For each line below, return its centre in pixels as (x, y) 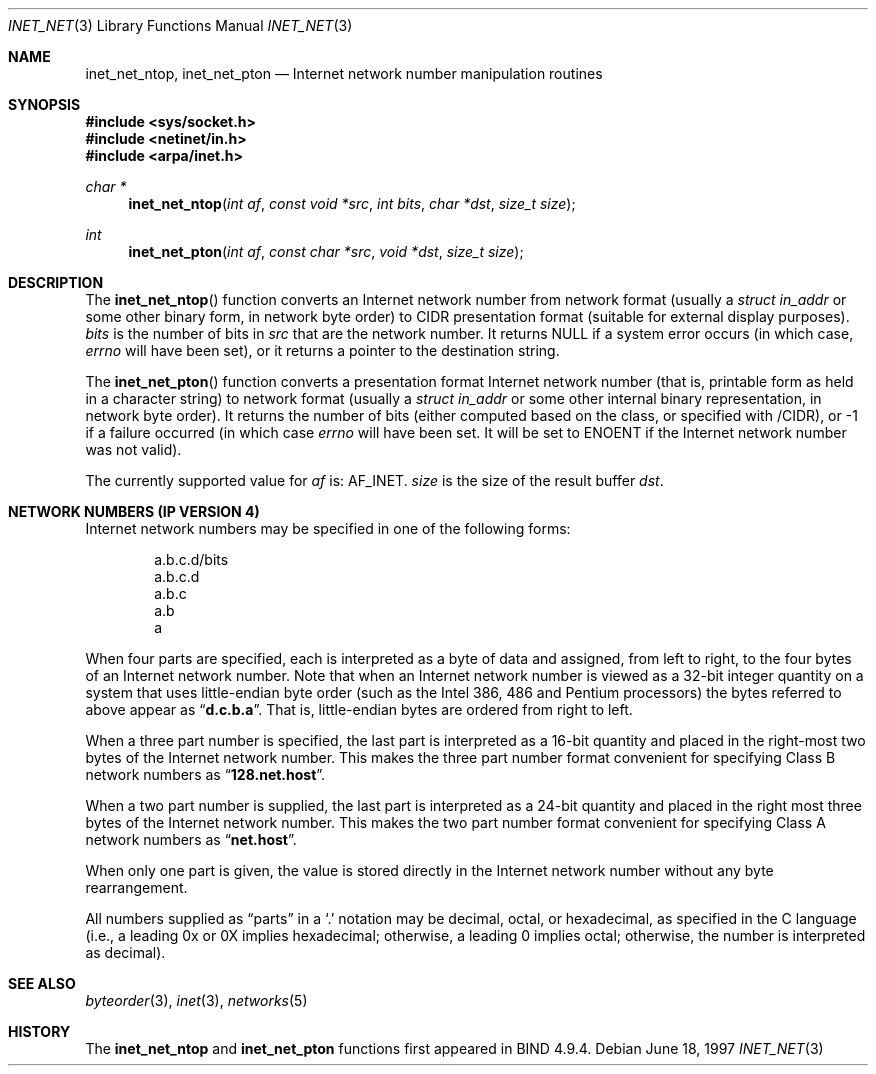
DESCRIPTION (56, 282)
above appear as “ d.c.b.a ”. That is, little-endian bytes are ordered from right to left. (359, 709)
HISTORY (39, 1031)
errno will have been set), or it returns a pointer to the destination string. (322, 350)
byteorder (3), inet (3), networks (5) (196, 1000)
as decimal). (125, 952)
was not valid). (133, 449)
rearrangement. (136, 887)
